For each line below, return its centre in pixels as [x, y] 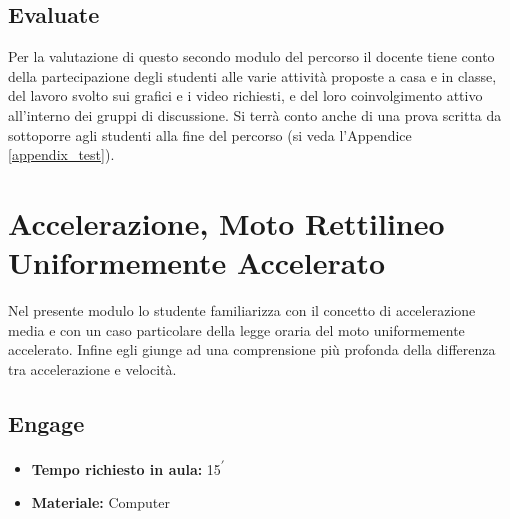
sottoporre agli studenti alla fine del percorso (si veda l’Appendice [210, 134]
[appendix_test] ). [61, 154]
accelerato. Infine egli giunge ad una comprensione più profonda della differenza [252, 349]
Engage [46, 422]
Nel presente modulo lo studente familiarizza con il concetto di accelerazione [242, 310]
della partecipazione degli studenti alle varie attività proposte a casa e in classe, [252, 75]
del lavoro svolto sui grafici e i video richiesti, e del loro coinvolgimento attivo [245, 95]
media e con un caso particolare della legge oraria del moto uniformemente [236, 329]
